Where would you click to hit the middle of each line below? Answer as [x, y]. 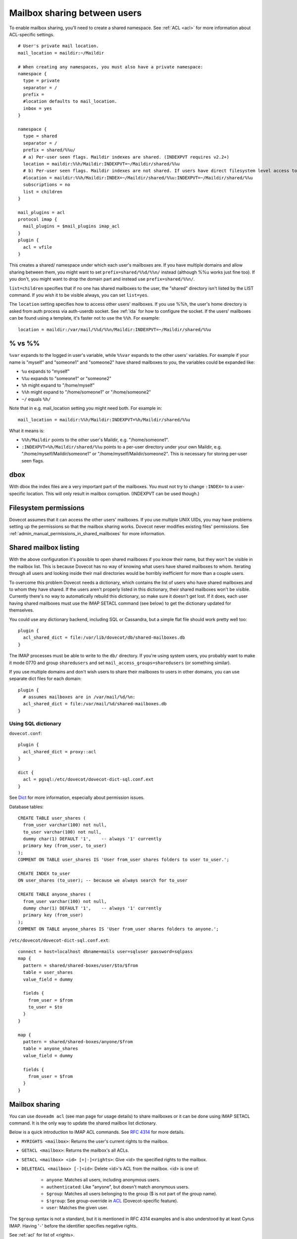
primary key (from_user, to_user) [65, 846]
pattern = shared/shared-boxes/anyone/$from [78, 1042]
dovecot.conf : [25, 733]
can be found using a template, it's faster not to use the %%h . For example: [85, 318]
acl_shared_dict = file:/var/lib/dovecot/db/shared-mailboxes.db [104, 638]
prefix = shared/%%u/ [49, 150]
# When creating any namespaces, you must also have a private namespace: [111, 67]
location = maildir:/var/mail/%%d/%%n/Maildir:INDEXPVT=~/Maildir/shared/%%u [115, 329]
